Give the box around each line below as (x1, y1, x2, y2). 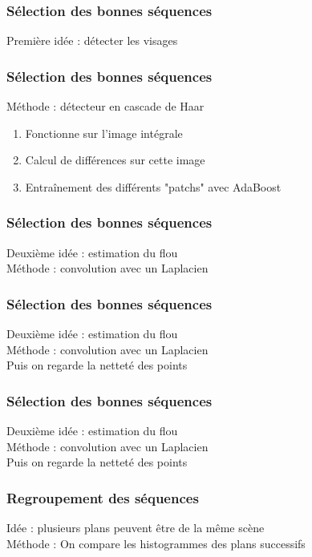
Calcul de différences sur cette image (25, 151, 205, 168)
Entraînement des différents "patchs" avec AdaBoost (25, 178, 282, 195)
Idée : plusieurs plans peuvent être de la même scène (6, 519, 265, 536)
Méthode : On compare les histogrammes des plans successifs (6, 535, 306, 551)
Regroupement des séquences (6, 487, 199, 507)
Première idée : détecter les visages (6, 32, 178, 49)
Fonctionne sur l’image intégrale (25, 124, 183, 141)
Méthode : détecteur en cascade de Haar (6, 98, 205, 115)
